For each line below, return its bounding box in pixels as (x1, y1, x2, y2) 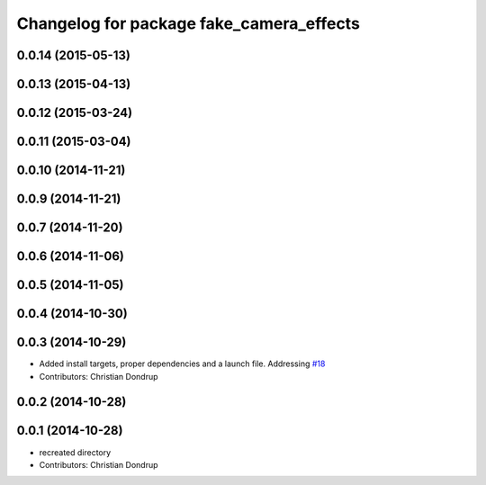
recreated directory (39, 446, 112, 458)
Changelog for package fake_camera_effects (16, 13, 360, 33)
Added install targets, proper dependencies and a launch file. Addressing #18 (39, 358, 326, 369)
